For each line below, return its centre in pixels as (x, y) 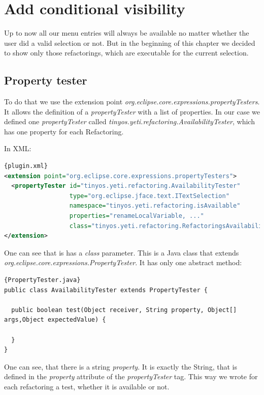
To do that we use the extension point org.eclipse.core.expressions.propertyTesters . (132, 102)
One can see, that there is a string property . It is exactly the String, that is (121, 366)
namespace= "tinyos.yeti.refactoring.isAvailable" (155, 206)
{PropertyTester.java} (42, 280)
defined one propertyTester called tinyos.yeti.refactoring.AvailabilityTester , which (129, 121)
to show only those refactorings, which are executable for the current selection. (126, 53)
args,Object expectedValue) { (55, 320)
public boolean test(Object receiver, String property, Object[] (124, 310)
